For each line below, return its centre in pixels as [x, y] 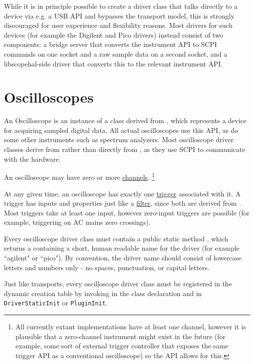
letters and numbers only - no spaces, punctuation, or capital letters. [107, 267]
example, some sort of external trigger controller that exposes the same [122, 346]
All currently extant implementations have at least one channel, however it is [131, 327]
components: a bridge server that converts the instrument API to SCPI [111, 44]
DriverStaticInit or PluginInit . [56, 303]
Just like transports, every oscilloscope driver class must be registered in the [118, 284]
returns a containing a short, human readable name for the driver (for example [122, 248]
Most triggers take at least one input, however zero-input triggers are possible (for [127, 212]
